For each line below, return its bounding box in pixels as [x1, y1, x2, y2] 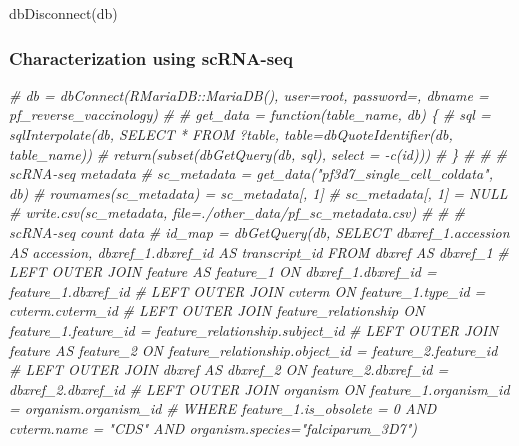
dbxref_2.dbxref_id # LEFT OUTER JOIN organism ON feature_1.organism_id [9, 378, 510, 399]
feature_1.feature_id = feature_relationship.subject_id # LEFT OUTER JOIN [9, 319, 498, 340]
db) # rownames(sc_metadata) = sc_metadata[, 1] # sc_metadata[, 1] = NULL [9, 182, 508, 203]
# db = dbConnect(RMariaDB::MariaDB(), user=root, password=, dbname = [9, 84, 489, 105]
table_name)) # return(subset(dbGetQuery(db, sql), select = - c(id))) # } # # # [9, 143, 508, 164]
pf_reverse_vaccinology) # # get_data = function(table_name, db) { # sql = [9, 104, 491, 125]
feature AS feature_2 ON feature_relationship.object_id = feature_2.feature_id [9, 339, 498, 360]
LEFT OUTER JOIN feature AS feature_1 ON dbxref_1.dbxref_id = [9, 261, 437, 282]
